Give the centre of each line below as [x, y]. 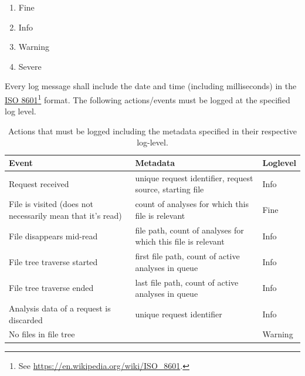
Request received [39, 183]
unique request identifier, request [194, 177]
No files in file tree [42, 334]
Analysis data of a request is [60, 308]
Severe [30, 66]
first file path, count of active [187, 256]
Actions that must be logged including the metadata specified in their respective [152, 131]
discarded [26, 319]
